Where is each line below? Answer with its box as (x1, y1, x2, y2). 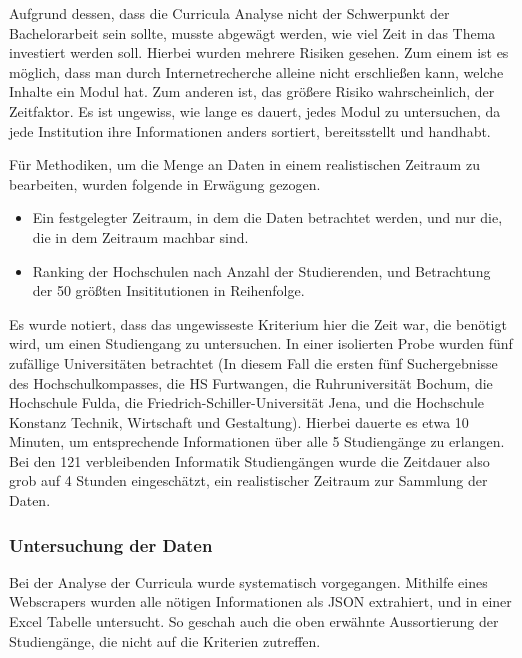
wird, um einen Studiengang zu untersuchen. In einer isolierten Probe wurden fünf (9, 333, 513, 354)
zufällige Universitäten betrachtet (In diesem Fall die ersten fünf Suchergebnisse (9, 352, 498, 373)
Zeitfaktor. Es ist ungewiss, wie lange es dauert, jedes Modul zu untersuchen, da (9, 100, 501, 121)
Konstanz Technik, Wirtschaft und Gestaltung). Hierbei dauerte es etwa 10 (9, 411, 469, 432)
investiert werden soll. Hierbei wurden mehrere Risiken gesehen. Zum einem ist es (9, 42, 509, 63)
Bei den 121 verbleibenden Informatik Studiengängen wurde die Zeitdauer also (9, 450, 490, 471)
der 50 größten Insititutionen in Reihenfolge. (32, 280, 305, 301)
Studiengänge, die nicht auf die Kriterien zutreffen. (9, 630, 321, 651)
